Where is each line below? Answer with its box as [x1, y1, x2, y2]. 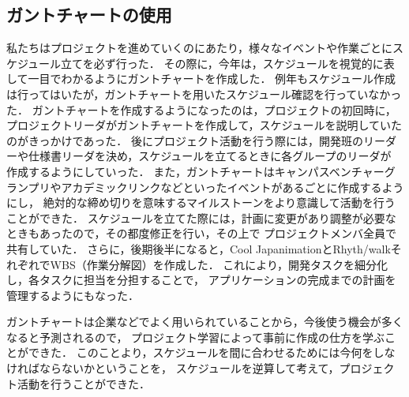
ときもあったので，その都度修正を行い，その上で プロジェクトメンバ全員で [6, 225, 397, 242]
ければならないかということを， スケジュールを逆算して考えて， [6, 360, 340, 376]
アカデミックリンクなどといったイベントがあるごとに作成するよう [61, 178, 404, 195]
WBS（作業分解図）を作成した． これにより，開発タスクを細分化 [50, 256, 388, 272]
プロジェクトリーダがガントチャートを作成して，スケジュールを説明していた [6, 117, 403, 133]
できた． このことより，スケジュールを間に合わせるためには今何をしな [28, 344, 396, 361]
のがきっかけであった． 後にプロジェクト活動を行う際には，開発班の [6, 132, 363, 148]
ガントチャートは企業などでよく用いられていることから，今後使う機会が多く [6, 313, 403, 330]
